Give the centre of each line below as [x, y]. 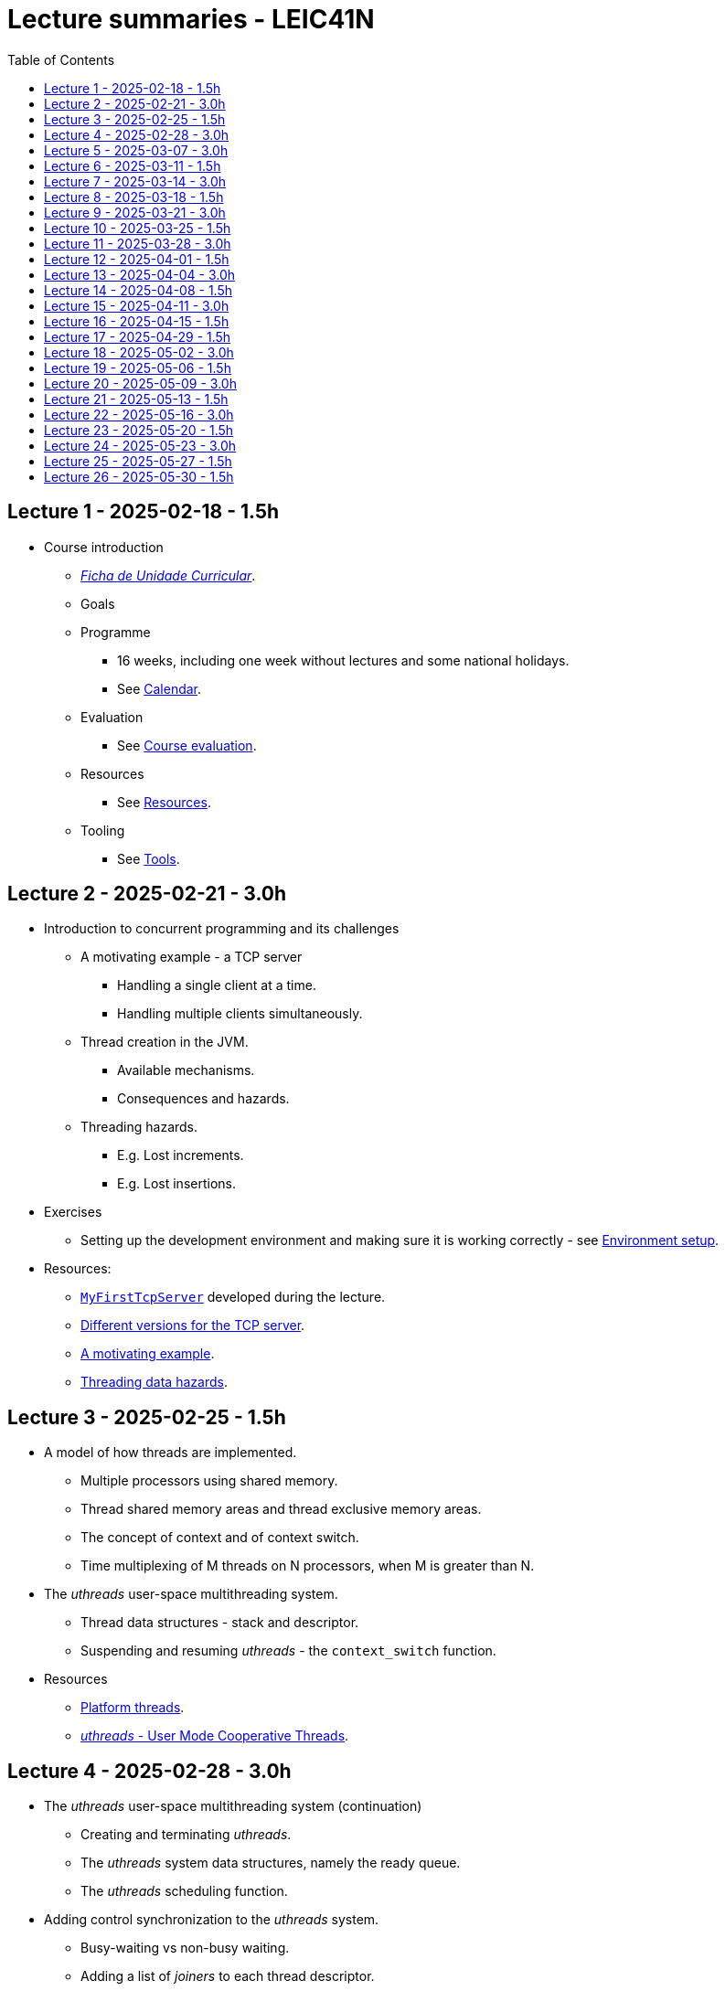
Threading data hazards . [154, 1382]
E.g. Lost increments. [181, 1155]
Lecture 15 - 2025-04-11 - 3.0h [137, 305]
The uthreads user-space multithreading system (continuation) [233, 1806]
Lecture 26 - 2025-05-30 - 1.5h [139, 476]
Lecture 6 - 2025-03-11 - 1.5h [133, 165]
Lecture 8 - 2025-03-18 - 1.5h [134, 197]
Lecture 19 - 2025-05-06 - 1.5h [138, 367]
